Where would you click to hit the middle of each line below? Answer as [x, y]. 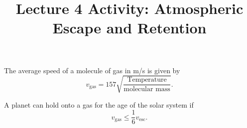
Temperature [147, 80]
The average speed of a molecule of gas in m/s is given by [92, 70]
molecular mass [147, 89]
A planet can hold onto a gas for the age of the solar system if [99, 104]
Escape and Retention [129, 28]
